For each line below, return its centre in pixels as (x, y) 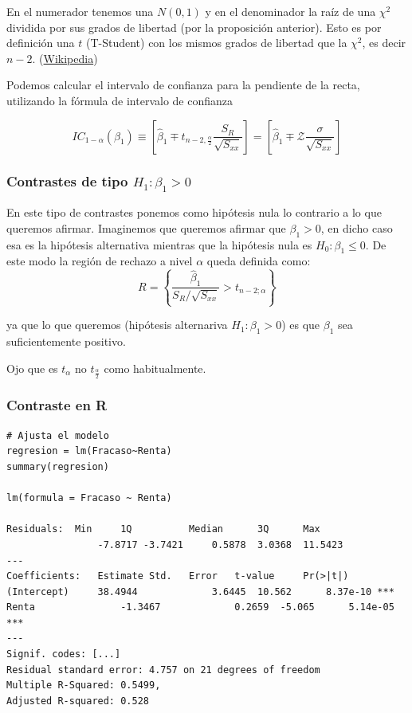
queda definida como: (259, 261)
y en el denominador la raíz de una (290, 11)
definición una (41, 43)
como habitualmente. (155, 368)
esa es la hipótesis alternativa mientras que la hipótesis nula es (159, 244)
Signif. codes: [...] (64, 654)
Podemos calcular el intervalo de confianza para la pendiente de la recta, (183, 85)
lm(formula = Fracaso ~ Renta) (89, 498)
